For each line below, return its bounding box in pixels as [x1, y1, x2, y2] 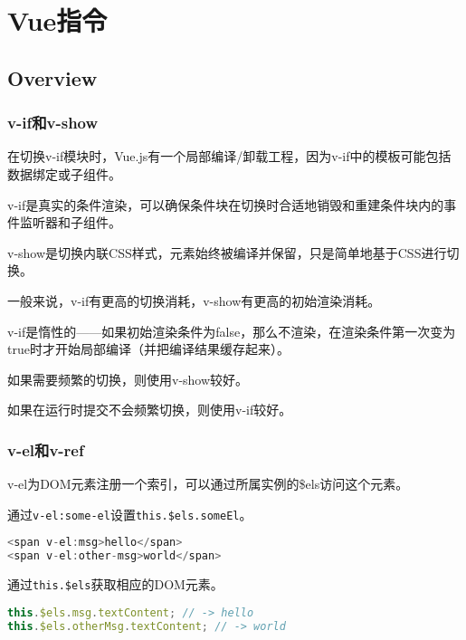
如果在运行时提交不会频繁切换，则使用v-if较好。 [7, 400, 292, 419]
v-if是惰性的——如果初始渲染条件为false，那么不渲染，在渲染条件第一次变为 [7, 321, 456, 340]
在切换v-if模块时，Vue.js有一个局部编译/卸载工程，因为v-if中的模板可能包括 [7, 147, 452, 166]
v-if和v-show [7, 111, 99, 134]
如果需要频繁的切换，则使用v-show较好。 [7, 369, 249, 388]
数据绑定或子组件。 [7, 164, 121, 183]
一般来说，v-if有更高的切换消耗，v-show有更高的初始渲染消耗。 [7, 291, 381, 310]
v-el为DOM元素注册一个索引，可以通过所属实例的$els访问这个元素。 [7, 474, 409, 493]
